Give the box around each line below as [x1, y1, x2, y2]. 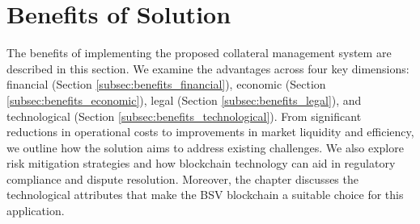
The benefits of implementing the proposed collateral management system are [6, 44, 392, 61]
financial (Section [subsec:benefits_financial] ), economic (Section [6, 76, 326, 93]
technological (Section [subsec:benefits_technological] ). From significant [6, 107, 362, 124]
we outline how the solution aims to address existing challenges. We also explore [6, 139, 404, 156]
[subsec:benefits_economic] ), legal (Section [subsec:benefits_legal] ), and [6, 91, 362, 108]
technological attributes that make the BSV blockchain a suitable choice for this [6, 186, 404, 203]
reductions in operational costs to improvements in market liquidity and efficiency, [6, 123, 414, 140]
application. [6, 202, 65, 219]
